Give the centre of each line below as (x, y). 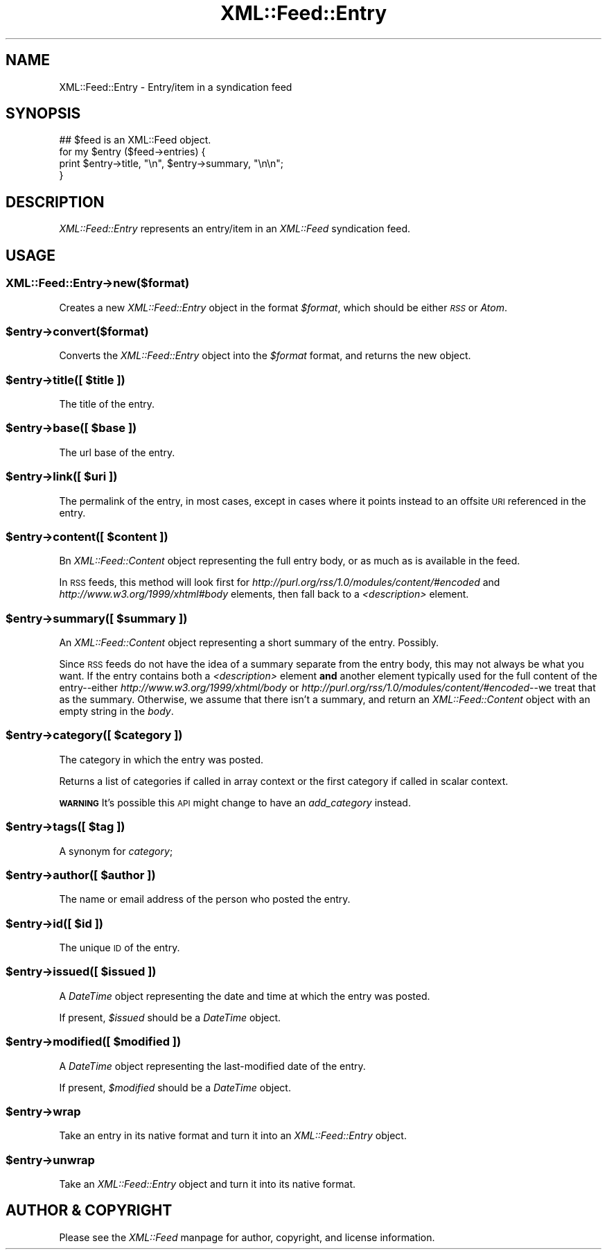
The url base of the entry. (117, 452)
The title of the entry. (107, 404)
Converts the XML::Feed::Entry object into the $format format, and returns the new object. (265, 356)
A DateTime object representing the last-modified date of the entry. (212, 1066)
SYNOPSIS (43, 114)
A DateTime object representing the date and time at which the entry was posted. (245, 996)
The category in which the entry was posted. (161, 759)
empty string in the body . (116, 711)
